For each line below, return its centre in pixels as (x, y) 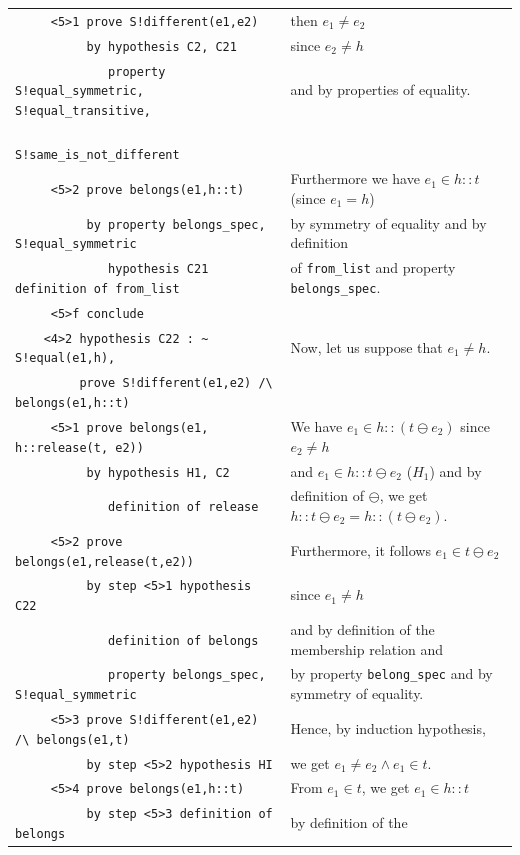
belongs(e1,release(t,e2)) (104, 561)
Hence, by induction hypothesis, (388, 727)
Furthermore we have (355, 178)
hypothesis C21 (158, 269)
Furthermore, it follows (360, 549)
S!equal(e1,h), (65, 358)
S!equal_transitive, (83, 110)
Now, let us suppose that (366, 346)
